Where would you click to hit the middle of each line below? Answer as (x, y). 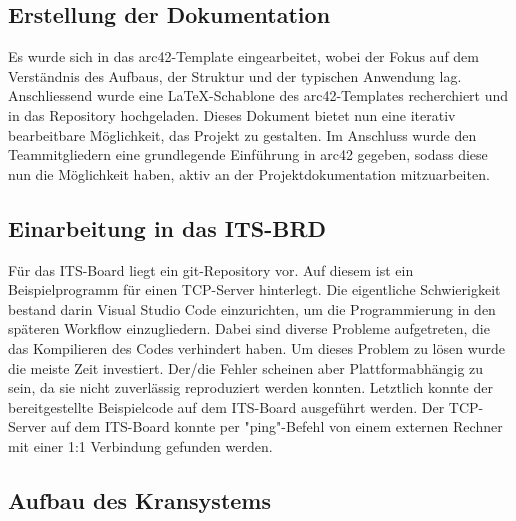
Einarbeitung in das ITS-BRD (167, 227)
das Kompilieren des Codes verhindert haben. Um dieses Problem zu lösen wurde (257, 347)
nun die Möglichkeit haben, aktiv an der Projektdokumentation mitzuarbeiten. (249, 173)
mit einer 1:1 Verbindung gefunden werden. (140, 445)
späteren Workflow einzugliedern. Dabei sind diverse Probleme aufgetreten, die (249, 328)
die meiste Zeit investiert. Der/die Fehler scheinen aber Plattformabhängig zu (246, 367)
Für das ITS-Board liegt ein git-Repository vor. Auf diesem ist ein (211, 269)
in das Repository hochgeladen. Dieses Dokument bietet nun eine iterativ (232, 114)
